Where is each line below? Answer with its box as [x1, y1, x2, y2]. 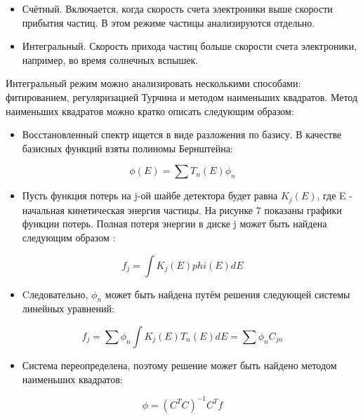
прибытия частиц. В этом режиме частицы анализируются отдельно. [22, 15, 315, 29]
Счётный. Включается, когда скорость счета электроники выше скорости [22, 1, 333, 15]
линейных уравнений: [22, 301, 114, 316]
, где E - [317, 188, 352, 203]
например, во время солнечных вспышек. [22, 52, 199, 67]
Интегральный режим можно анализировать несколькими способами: [6, 76, 301, 91]
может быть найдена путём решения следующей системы [105, 286, 350, 301]
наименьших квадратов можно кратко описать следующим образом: [6, 103, 294, 118]
